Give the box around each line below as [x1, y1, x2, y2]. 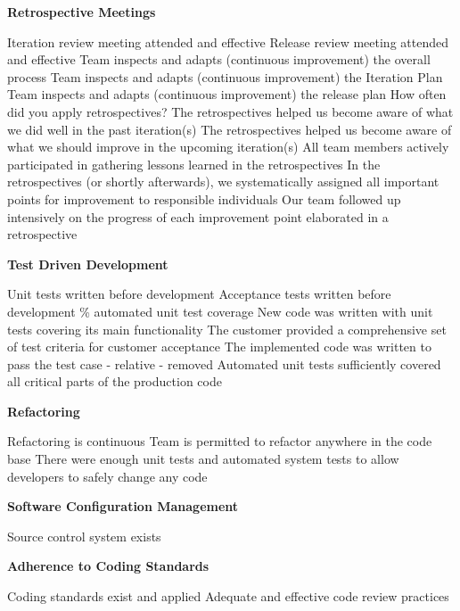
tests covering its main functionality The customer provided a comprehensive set [7, 319, 447, 338]
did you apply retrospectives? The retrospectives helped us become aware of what [7, 102, 454, 120]
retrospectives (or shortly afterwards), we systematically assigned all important [7, 172, 439, 191]
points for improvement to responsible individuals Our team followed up [7, 189, 401, 208]
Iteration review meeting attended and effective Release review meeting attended [7, 32, 448, 51]
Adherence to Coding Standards [7, 557, 209, 575]
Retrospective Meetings [7, 3, 156, 21]
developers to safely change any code [7, 467, 208, 485]
